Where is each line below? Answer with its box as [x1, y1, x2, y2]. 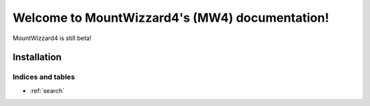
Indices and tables [12, 72, 75, 82]
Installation [12, 52, 62, 63]
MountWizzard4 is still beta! [12, 34, 92, 42]
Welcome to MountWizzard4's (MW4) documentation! [12, 10, 330, 25]
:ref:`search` [29, 86, 65, 94]
